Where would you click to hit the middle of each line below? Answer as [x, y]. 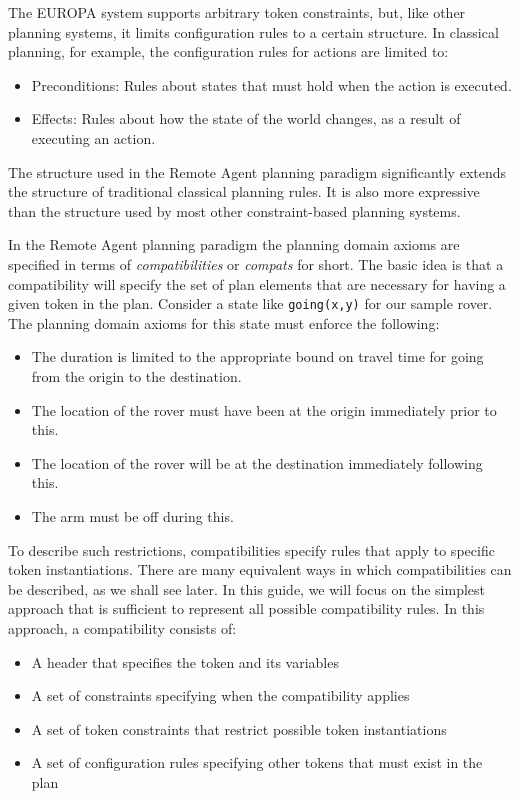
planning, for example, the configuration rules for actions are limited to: [228, 51]
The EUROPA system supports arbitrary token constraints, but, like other [237, 12]
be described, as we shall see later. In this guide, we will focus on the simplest [247, 588]
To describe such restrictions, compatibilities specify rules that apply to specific [251, 549]
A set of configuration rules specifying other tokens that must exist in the [257, 762]
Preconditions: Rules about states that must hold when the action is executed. [271, 84]
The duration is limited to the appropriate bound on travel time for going [257, 356]
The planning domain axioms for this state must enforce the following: [224, 322]
